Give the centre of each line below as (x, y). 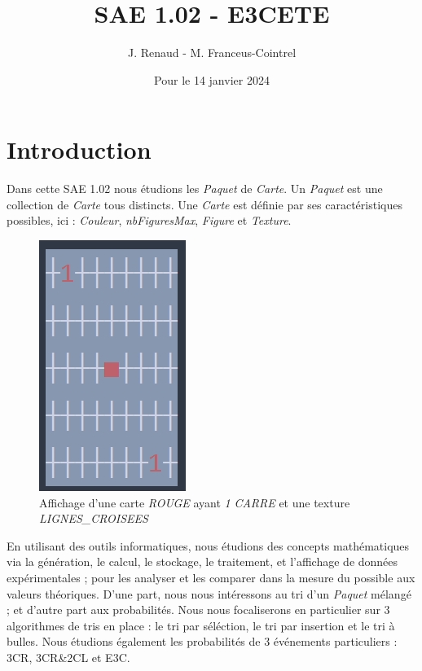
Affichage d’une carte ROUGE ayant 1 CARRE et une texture (195, 502)
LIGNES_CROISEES (94, 518)
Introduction (79, 149)
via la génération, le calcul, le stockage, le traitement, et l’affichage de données (202, 561)
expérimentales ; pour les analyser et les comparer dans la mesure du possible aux (211, 577)
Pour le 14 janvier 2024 (212, 79)
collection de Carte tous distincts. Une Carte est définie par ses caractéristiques (204, 204)
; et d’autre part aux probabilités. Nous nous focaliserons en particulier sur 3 (198, 610)
